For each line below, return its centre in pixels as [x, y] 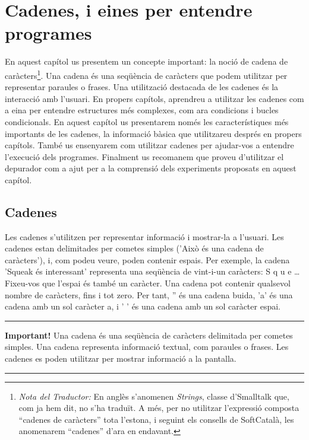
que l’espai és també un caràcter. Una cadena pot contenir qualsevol [166, 283]
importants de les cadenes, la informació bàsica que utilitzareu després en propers [153, 133]
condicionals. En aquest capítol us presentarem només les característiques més [147, 121]
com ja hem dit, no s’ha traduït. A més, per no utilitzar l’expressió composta [159, 408]
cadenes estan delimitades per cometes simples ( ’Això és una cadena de [134, 248]
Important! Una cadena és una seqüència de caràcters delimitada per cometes [149, 335]
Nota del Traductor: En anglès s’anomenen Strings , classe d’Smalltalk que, [154, 396]
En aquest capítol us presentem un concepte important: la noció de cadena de [146, 61]
